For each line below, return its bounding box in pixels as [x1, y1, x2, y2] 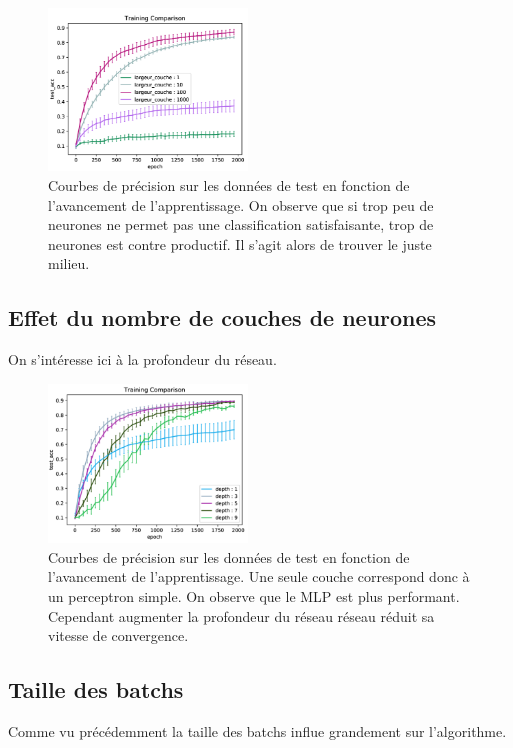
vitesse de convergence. [48, 625, 189, 646]
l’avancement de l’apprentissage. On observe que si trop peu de [48, 194, 434, 215]
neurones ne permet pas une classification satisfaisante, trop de [48, 214, 434, 235]
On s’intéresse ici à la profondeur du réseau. [8, 349, 277, 370]
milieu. [48, 253, 90, 274]
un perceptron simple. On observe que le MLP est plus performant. [48, 585, 460, 606]
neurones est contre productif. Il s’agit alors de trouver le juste [48, 233, 432, 254]
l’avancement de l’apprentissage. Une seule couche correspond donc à [48, 566, 470, 587]
